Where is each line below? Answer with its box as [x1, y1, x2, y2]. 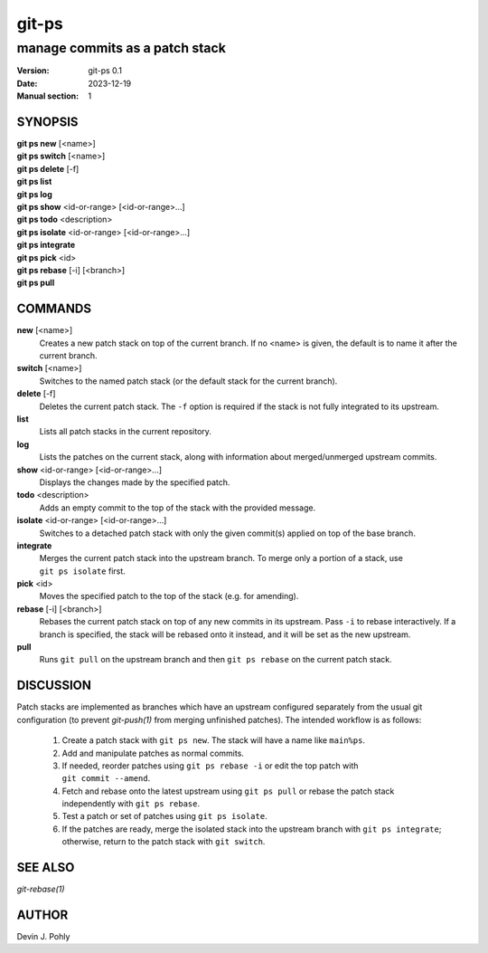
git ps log [16, 188, 53, 199]
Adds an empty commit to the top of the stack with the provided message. [39, 502, 316, 513]
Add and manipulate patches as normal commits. [61, 748, 244, 758]
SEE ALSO [16, 860, 75, 875]
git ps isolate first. [39, 566, 126, 577]
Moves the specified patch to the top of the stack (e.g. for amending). [39, 591, 299, 602]
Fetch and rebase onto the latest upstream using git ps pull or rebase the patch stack [61, 786, 395, 796]
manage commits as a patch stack [16, 40, 226, 56]
